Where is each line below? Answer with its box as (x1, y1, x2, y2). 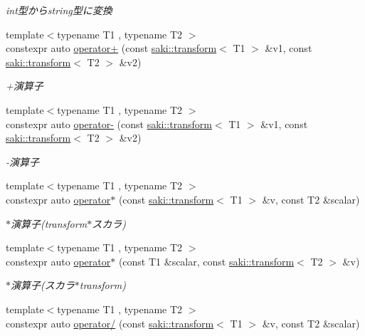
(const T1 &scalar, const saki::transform (118, 253, 295, 268)
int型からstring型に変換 (6, 3, 112, 17)
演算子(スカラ (11, 278, 75, 293)
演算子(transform (11, 216, 88, 231)
